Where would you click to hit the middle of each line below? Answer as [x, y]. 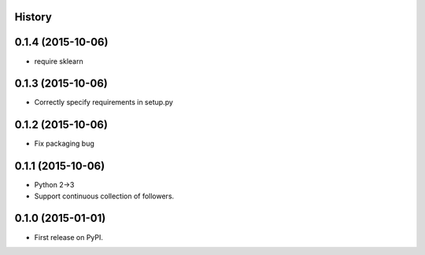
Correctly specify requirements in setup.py [103, 102]
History [33, 17]
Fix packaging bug [64, 144]
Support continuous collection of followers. [104, 196]
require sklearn [59, 61]
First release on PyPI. [69, 237]
